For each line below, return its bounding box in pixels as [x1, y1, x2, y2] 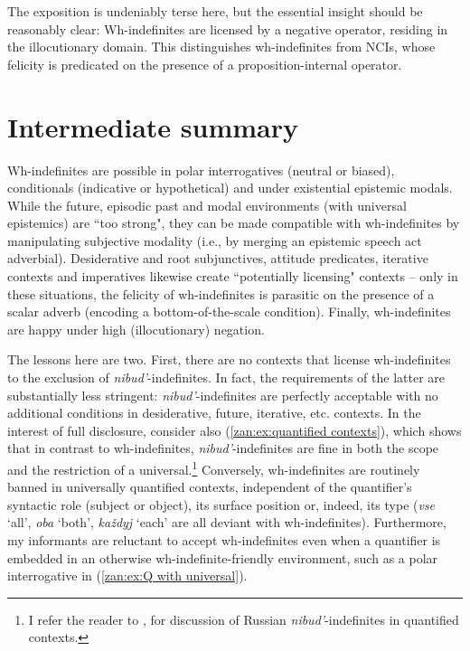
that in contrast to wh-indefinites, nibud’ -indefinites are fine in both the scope [7, 439, 439, 458]
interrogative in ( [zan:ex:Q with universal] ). [7, 566, 248, 585]
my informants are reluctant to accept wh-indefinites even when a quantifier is [7, 531, 441, 550]
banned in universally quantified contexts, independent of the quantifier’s [7, 477, 412, 496]
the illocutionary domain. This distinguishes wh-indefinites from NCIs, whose [7, 37, 436, 56]
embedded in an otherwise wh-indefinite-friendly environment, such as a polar [7, 548, 438, 567]
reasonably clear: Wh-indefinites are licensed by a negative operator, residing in [7, 19, 448, 38]
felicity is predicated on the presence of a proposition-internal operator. [7, 54, 402, 73]
